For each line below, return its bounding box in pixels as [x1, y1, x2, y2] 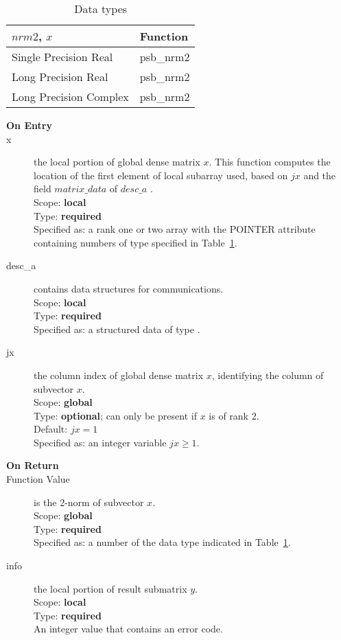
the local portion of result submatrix [34, 581, 187, 595]
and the [303, 168, 336, 182]
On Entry [6, 118, 52, 132]
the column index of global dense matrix [34, 367, 204, 382]
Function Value [6, 472, 70, 486]
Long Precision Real [12, 69, 108, 84]
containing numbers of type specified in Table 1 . [34, 235, 237, 249]
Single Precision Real [12, 49, 113, 65]
